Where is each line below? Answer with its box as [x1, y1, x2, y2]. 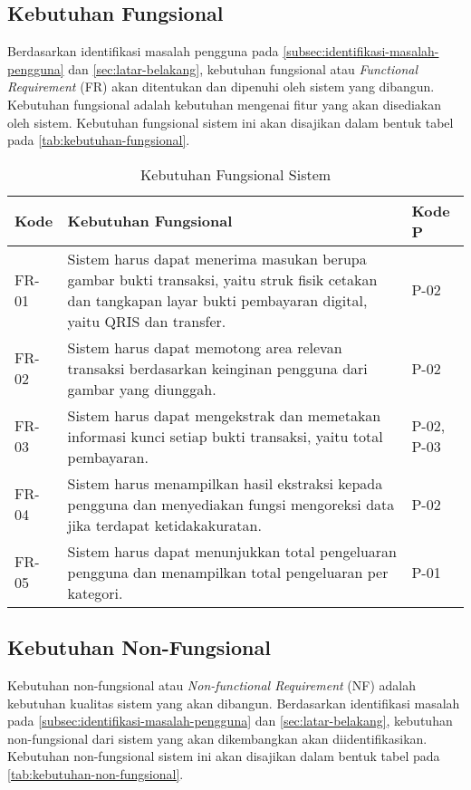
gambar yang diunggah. [67, 378, 216, 400]
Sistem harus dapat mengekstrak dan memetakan [67, 404, 381, 426]
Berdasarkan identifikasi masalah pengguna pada [7, 42, 279, 61]
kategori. [67, 582, 123, 603]
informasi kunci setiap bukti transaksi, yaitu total [67, 425, 383, 447]
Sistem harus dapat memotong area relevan [67, 336, 342, 358]
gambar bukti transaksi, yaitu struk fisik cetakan [67, 268, 378, 290]
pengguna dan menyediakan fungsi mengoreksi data [67, 493, 395, 515]
